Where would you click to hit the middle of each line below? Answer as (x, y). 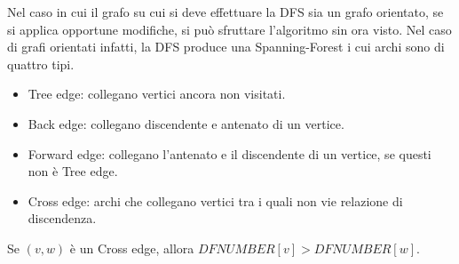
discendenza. (62, 218)
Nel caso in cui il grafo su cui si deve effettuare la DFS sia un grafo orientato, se (226, 12)
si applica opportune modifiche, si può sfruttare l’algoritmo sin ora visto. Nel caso (229, 29)
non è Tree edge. (73, 171)
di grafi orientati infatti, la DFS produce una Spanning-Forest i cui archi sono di (226, 47)
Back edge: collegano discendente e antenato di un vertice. (186, 123)
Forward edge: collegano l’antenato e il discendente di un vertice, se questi (229, 153)
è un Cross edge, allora (132, 248)
